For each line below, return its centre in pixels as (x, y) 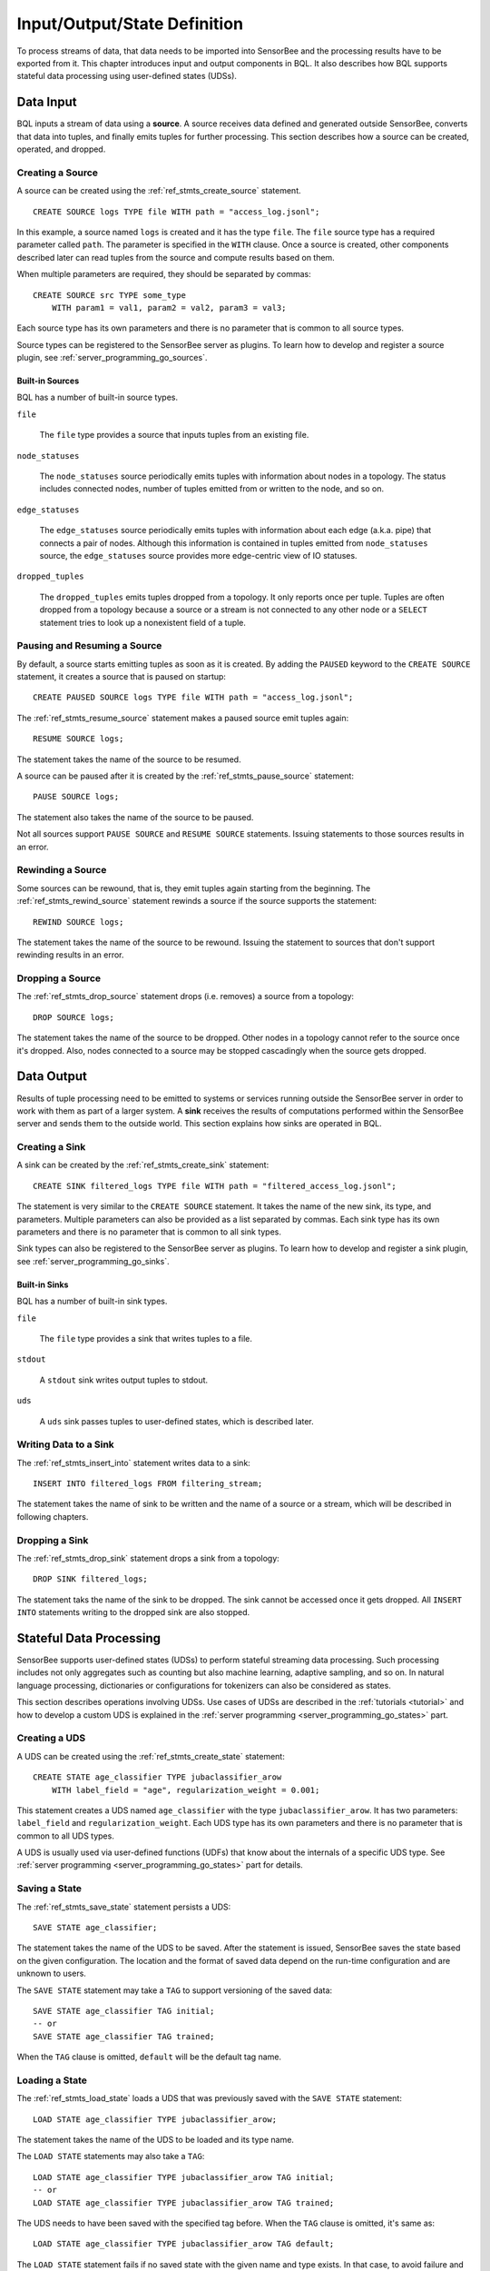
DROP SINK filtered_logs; (91, 1579)
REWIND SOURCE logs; (78, 922)
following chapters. (53, 1516)
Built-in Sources (48, 381)
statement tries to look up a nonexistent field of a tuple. (143, 622)
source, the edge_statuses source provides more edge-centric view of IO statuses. (198, 555)
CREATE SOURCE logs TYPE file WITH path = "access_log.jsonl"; (176, 212)
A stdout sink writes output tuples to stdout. (124, 1380)
